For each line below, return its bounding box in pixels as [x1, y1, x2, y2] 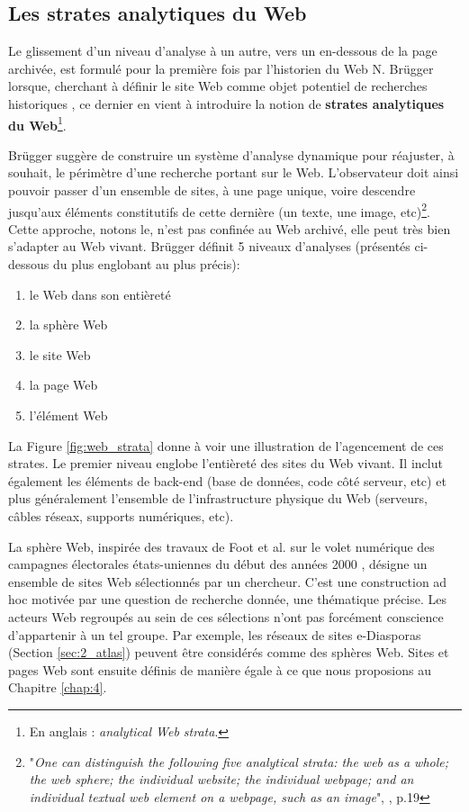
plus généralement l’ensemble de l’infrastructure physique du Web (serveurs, [8, 489, 428, 508]
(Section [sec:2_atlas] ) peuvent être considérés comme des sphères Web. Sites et [8, 643, 449, 662]
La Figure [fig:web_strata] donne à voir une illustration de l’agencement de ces [8, 436, 444, 455]
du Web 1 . [8, 113, 67, 134]
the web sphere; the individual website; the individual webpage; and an [29, 770, 414, 789]
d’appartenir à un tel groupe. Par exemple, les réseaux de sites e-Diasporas [8, 625, 421, 644]
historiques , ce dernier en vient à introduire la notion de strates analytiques [8, 94, 445, 113]
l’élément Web [29, 406, 108, 425]
